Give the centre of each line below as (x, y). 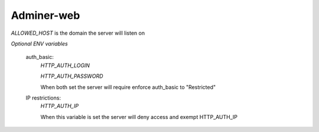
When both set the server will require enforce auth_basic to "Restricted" (128, 87)
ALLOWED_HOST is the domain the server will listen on (78, 33)
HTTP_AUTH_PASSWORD (72, 76)
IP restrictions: (43, 98)
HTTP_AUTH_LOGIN (65, 65)
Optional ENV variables (39, 44)
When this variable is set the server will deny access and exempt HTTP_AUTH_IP (139, 117)
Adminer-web (45, 15)
